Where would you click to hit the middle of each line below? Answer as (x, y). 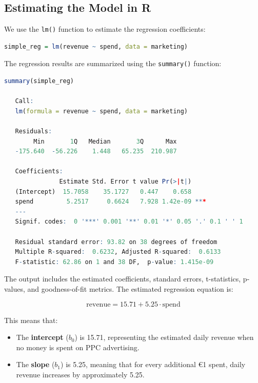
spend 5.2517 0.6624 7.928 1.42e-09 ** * (111, 202)
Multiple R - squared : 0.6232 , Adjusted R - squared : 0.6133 (118, 252)
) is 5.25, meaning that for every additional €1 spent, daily (153, 364)
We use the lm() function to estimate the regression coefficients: (105, 29)
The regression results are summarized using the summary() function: (113, 63)
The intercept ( (42, 337)
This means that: (31, 320)
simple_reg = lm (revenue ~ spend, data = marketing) (96, 46)
